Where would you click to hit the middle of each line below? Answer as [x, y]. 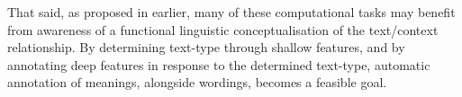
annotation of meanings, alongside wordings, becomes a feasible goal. [197, 82]
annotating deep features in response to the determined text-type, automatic [219, 64]
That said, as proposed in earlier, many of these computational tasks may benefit [231, 12]
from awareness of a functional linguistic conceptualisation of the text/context [223, 29]
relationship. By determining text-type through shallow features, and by [206, 47]
